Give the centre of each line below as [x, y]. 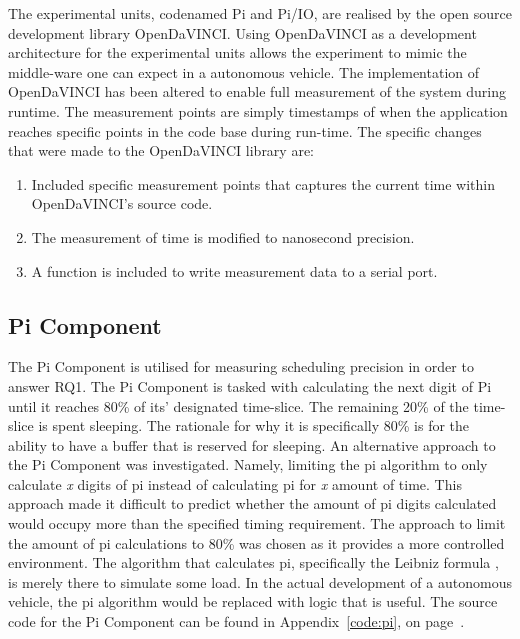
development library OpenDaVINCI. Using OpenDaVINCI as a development [242, 32]
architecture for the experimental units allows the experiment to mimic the [237, 52]
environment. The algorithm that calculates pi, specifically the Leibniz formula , [253, 562]
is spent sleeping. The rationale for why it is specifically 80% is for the [254, 425]
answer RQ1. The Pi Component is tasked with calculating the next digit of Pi [250, 385]
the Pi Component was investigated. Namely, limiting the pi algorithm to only [248, 464]
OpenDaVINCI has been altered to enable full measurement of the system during [257, 91]
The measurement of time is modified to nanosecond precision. [223, 236]
